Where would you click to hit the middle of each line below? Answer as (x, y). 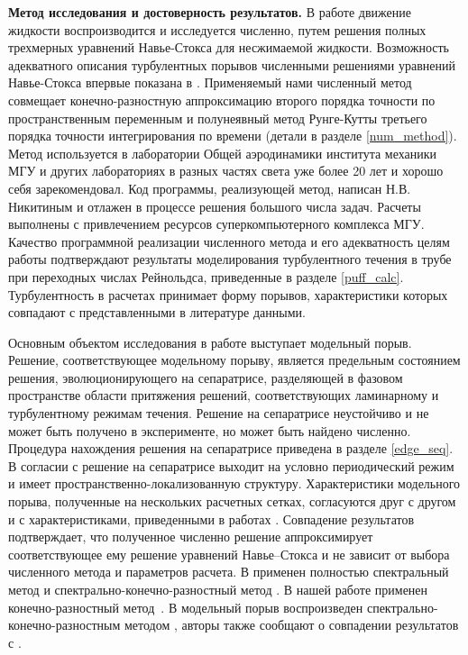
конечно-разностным (64, 625)
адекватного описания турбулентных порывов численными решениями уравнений (232, 64)
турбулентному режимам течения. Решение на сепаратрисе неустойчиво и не (219, 413)
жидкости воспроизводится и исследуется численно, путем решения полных (217, 29)
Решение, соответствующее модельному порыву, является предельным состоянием (234, 360)
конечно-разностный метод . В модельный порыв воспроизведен (186, 607)
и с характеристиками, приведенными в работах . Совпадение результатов (211, 519)
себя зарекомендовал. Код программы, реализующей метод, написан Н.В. (210, 188)
